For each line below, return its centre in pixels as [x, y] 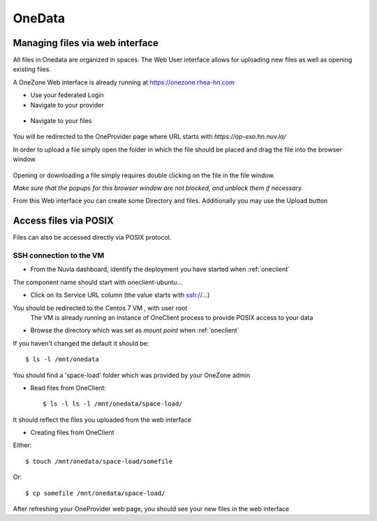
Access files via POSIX [64, 221]
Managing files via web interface [86, 43]
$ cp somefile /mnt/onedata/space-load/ [95, 493]
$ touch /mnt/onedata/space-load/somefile [99, 461]
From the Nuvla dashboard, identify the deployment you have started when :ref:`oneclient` [160, 270]
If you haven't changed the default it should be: [81, 343]
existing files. [32, 69]
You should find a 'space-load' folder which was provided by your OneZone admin [132, 375]
